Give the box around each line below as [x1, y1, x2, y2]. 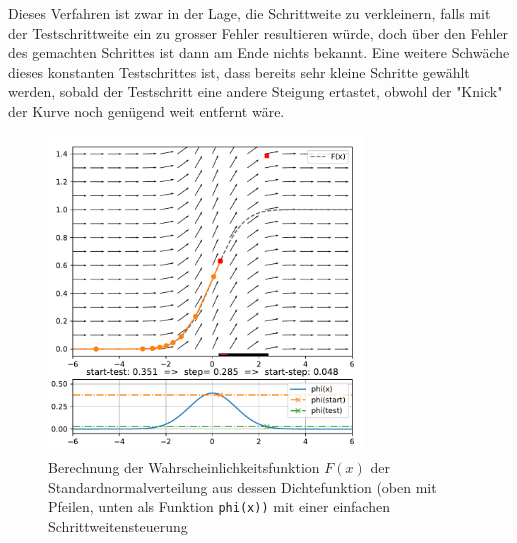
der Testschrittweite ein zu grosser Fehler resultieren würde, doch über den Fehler [8, 22, 509, 43]
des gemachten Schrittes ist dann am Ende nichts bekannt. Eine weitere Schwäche [8, 42, 510, 63]
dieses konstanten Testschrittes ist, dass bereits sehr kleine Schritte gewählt [8, 61, 470, 82]
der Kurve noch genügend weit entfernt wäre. [8, 100, 285, 121]
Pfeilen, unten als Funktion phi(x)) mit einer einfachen [48, 496, 390, 517]
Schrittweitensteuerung [48, 516, 188, 536]
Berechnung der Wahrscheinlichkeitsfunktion [48, 457, 320, 478]
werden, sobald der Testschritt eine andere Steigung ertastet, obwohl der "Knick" [8, 81, 503, 102]
